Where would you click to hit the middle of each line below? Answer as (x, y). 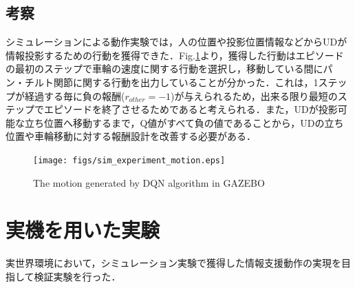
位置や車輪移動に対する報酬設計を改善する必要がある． (131, 136)
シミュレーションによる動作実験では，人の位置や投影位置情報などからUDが (176, 42)
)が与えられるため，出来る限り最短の (254, 95)
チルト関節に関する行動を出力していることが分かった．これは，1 (171, 82)
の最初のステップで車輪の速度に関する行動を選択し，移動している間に (164, 69)
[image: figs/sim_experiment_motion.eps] (129, 160)
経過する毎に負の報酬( (75, 95)
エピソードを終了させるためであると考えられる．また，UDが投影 (191, 109)
